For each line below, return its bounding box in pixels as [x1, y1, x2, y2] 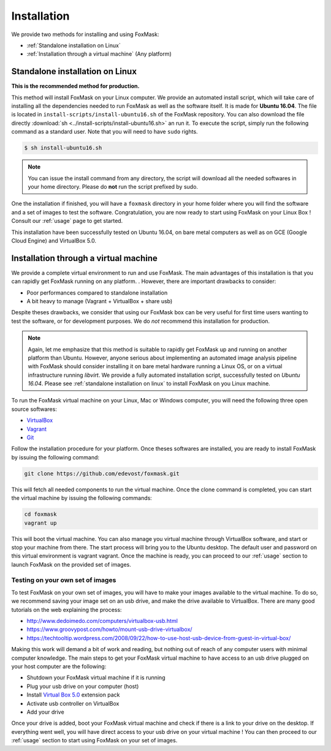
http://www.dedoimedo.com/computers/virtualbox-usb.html [26, 617, 178, 625]
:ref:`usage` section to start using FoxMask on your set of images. [11, 737, 178, 744]
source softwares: [11, 405, 58, 413]
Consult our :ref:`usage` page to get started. [11, 217, 123, 225]
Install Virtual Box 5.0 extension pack [26, 691, 120, 698]
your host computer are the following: [11, 662, 107, 670]
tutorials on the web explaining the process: [11, 606, 122, 613]
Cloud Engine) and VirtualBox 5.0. [11, 236, 97, 244]
